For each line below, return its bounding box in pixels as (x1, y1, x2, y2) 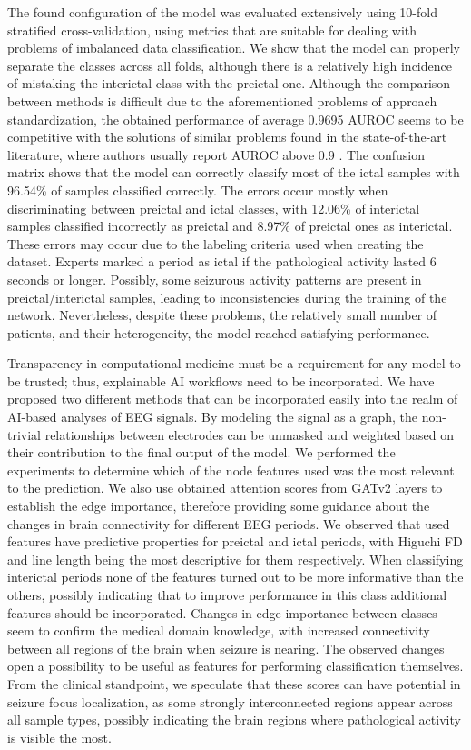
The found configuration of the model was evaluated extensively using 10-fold (7, 3, 437, 21)
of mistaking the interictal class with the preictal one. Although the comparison (7, 74, 451, 93)
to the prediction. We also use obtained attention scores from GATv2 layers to (7, 478, 443, 497)
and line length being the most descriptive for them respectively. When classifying (7, 549, 464, 568)
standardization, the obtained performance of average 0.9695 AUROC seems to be (7, 109, 464, 128)
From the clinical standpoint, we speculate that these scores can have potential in (7, 674, 461, 693)
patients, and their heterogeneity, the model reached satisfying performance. (7, 323, 430, 342)
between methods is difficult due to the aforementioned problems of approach (7, 91, 437, 110)
